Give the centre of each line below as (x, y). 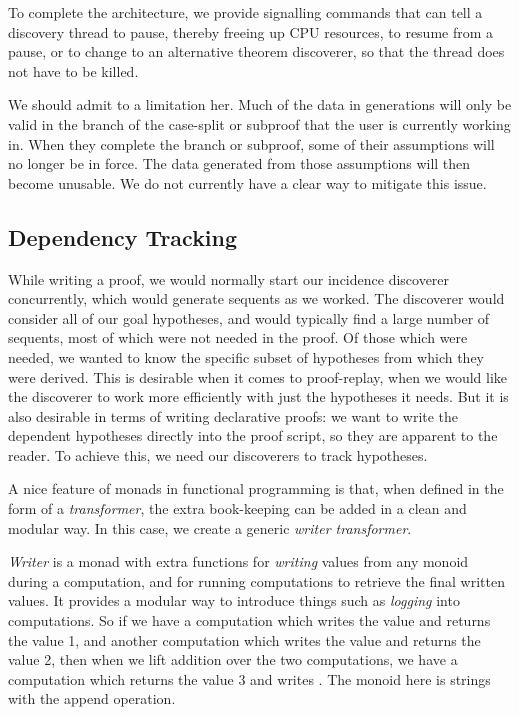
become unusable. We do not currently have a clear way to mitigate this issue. (247, 182)
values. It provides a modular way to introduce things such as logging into (234, 600)
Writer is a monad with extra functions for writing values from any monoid (238, 561)
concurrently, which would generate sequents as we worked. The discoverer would (256, 298)
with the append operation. (92, 698)
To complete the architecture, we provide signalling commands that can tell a (245, 12)
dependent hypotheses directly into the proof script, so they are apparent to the (253, 435)
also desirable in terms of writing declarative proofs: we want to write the (233, 415)
